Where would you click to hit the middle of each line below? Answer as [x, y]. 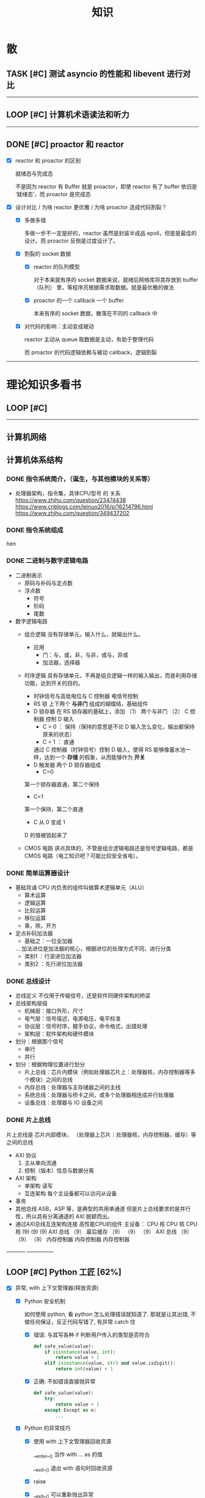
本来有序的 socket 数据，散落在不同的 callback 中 [95, 313]
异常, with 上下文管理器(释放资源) [57, 1288]
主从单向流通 [40, 1162]
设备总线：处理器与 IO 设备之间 [63, 1103]
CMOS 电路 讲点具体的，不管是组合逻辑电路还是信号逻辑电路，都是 [109, 848]
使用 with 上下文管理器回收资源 [72, 1441]
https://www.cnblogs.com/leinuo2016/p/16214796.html [84, 507]
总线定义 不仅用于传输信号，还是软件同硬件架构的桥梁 [83, 996]
